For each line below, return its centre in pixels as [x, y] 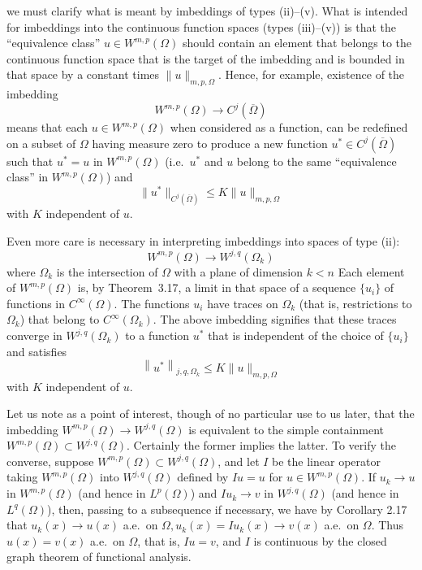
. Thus [388, 525]
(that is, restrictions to [355, 303]
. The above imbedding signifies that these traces [275, 319]
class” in [28, 177]
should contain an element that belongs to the [297, 43]
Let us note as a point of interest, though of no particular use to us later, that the [211, 413]
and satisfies [37, 351]
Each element [371, 271]
